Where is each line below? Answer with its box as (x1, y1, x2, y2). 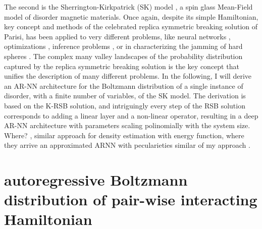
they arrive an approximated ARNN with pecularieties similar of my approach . (4, 140, 250, 150)
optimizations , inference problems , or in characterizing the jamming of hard (4, 41, 243, 51)
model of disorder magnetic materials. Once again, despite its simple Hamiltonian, (4, 11, 258, 22)
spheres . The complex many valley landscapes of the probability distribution (4, 50, 243, 61)
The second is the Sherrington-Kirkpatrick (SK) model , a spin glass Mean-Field (4, 2, 253, 12)
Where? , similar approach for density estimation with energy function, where (4, 130, 244, 140)
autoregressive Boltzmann (4, 169, 188, 190)
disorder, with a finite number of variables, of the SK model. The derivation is (4, 90, 246, 101)
